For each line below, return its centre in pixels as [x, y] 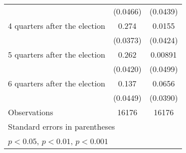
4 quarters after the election [57, 26]
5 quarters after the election [57, 54]
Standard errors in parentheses [62, 126]
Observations [31, 112]
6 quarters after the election [57, 83]
